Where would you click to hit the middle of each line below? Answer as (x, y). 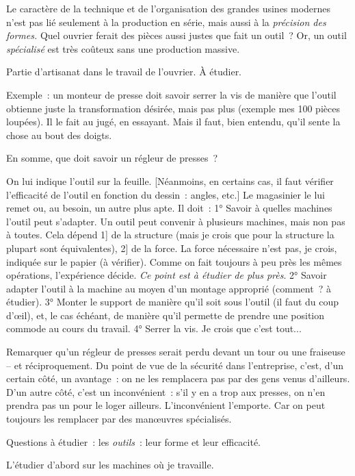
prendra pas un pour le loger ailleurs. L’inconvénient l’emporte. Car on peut (166, 405)
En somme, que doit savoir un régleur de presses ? (112, 158)
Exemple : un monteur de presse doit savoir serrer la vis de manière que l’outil (171, 94)
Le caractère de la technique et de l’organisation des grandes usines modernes (169, 8)
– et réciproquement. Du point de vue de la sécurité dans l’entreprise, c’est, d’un (175, 365)
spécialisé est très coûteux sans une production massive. (123, 48)
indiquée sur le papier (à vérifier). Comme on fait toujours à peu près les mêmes (174, 261)
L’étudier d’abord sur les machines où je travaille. (110, 465)
